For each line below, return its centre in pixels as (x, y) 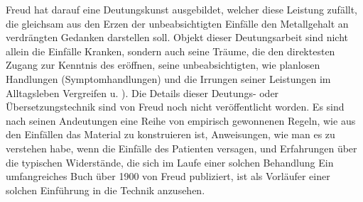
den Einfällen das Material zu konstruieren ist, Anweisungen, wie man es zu (170, 134)
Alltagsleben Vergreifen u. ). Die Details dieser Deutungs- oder (142, 92)
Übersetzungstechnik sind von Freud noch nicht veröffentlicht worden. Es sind (175, 107)
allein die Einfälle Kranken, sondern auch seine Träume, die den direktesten (170, 51)
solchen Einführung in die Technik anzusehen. (105, 190)
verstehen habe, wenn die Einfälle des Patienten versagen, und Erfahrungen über (181, 148)
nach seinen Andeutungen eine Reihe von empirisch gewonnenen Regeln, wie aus (181, 120)
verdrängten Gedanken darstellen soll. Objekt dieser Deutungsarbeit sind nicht (177, 37)
